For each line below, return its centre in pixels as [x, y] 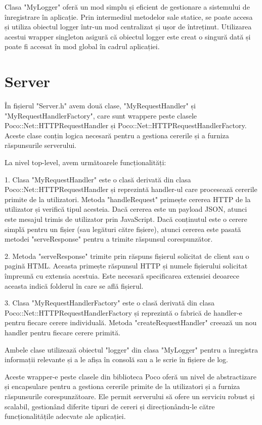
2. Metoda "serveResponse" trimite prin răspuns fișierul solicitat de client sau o [127, 256]
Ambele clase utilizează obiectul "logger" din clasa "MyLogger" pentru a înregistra [132, 349]
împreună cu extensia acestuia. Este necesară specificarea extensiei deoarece [122, 276]
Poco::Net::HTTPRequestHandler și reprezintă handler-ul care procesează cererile [131, 189]
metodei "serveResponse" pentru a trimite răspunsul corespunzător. [109, 239]
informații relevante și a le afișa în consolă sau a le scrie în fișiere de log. [116, 359]
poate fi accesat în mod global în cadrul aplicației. [82, 46]
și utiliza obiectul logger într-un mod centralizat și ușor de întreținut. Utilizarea [128, 27]
